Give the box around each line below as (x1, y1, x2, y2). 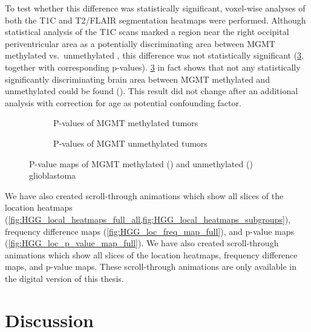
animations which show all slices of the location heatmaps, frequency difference (5, 248, 298, 261)
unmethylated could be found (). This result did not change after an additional (5, 85, 298, 97)
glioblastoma (29, 169, 76, 182)
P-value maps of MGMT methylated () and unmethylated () (29, 157, 253, 170)
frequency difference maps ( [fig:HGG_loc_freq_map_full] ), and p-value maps (5, 225, 295, 237)
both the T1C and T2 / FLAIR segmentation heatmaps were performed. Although (5, 13, 306, 26)
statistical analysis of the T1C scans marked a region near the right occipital (5, 25, 289, 38)
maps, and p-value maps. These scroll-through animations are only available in (5, 260, 296, 273)
